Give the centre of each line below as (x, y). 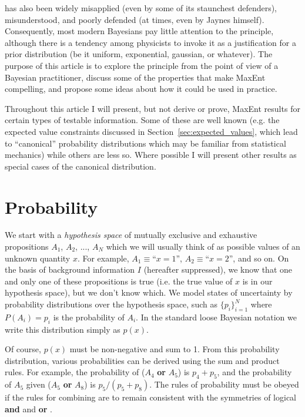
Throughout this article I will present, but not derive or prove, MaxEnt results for (152, 108)
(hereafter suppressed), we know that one (218, 269)
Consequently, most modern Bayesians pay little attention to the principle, (139, 31)
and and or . (29, 408)
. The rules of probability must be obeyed (224, 384)
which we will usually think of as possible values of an (203, 246)
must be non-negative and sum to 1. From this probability (175, 349)
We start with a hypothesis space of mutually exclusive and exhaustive (131, 235)
